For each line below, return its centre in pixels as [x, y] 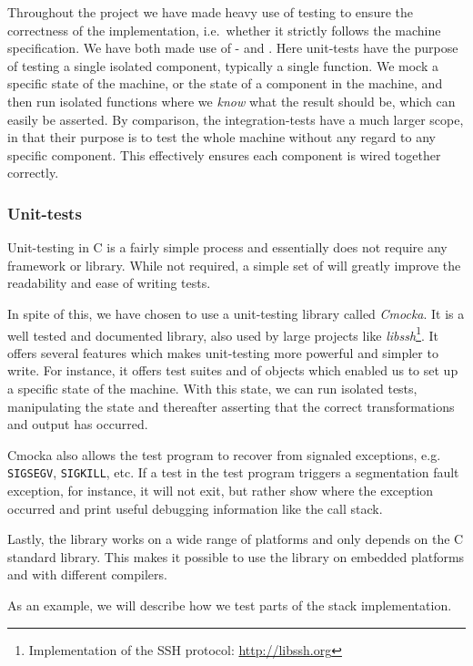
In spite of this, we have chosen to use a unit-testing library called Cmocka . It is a [236, 313]
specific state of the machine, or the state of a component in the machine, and [225, 83]
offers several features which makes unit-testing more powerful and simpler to [223, 352]
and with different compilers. [87, 574]
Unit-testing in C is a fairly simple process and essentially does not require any [227, 247]
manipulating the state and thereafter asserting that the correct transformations [231, 406]
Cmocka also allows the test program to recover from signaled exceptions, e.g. [224, 454]
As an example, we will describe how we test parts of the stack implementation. [230, 605]
